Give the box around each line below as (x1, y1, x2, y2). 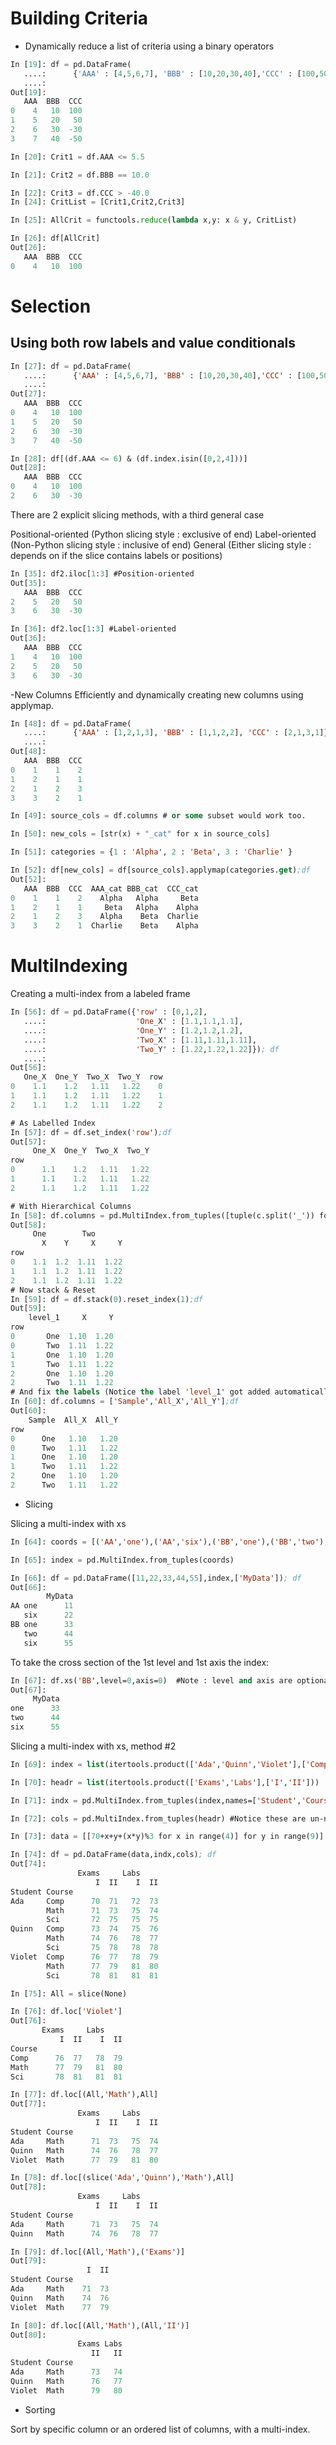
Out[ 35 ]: (10, 578, 47, 588)
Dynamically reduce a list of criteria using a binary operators (24, 40, 275, 52)
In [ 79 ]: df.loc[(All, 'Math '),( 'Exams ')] (10, 2247, 186, 2257)
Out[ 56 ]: (10, 1063, 47, 1073)
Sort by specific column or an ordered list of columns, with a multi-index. (10, 2423, 311, 2435)
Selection (10, 295, 92, 317)
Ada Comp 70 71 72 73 (10, 1896, 159, 1906)
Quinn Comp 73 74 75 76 (10, 1924, 159, 1934)
